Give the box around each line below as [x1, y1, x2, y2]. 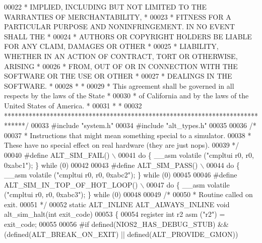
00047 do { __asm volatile [146, 179, 230, 190]
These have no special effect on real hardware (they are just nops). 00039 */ [4, 140, 239, 150]
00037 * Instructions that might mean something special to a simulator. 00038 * [4, 130, 251, 140]
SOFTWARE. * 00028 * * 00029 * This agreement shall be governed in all [4, 80, 234, 91]
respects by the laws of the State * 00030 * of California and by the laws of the [4, 90, 249, 101]
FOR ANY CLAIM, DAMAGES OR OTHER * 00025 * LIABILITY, [4, 41, 219, 51]
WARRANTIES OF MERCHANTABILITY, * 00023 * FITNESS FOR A [4, 11, 231, 22]
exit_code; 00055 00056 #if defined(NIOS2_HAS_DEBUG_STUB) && [4, 219, 229, 229]
